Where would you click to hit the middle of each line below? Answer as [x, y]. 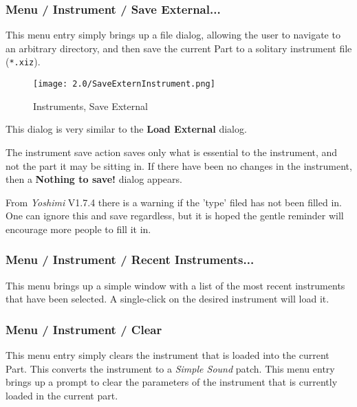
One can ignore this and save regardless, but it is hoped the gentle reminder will [175, 216]
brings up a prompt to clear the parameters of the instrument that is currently [172, 382]
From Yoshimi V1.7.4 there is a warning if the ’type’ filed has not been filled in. [174, 202]
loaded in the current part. [62, 395]
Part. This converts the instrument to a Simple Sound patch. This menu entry [170, 368]
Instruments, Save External [90, 106]
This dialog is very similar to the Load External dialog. [126, 129]
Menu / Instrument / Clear [84, 329]
